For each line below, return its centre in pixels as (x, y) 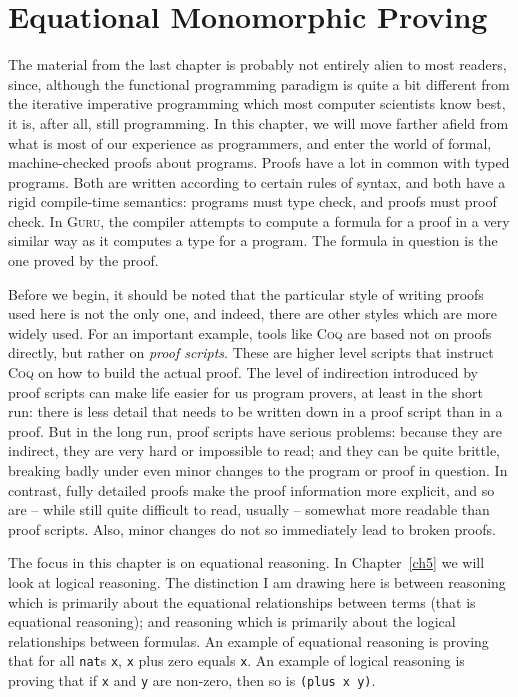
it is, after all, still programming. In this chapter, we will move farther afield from (258, 122)
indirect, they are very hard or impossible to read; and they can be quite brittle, (254, 450)
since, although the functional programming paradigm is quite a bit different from (259, 83)
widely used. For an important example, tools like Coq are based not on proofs (250, 332)
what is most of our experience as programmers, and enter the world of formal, (250, 142)
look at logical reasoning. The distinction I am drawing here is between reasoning (257, 581)
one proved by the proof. (83, 260)
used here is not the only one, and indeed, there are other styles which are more (252, 313)
